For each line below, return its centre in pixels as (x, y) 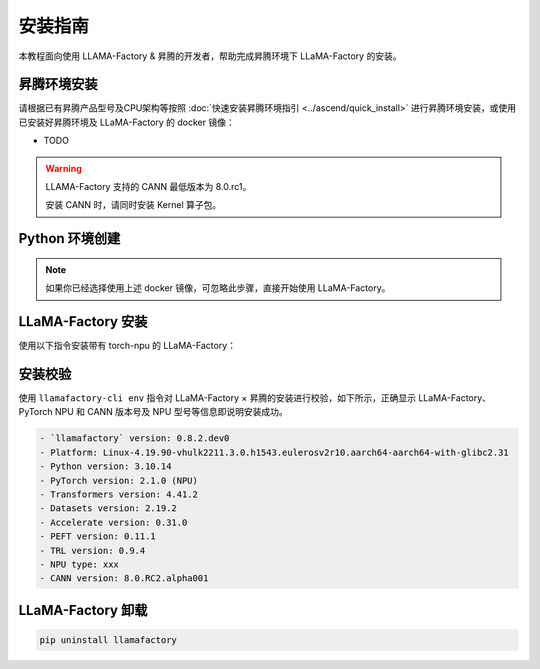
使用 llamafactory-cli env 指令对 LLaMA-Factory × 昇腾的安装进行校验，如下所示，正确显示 (217, 398)
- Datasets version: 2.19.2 (108, 508)
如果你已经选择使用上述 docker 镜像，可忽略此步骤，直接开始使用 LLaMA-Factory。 (218, 288)
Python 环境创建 (69, 238)
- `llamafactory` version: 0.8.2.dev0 (134, 438)
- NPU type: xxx (79, 564)
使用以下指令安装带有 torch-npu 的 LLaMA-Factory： (127, 346)
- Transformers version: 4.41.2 (119, 494)
